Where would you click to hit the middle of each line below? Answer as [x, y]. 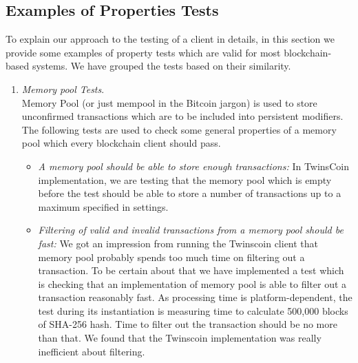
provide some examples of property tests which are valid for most [143, 52]
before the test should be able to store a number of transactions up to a [190, 193]
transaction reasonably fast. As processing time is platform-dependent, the [195, 297]
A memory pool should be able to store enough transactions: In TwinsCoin [193, 166]
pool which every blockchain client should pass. [121, 143]
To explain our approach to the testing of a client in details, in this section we [170, 39]
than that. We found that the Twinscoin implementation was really [180, 338]
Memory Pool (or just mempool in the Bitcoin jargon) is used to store [169, 102]
